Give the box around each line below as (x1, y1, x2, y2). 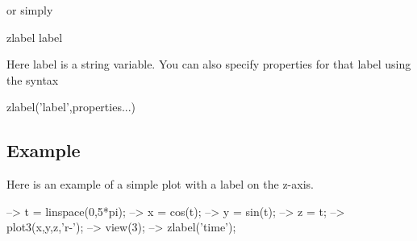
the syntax (6, 71, 59, 88)
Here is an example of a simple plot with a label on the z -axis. (6, 176, 314, 193)
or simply (6, 2, 53, 18)
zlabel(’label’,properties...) (6, 98, 136, 115)
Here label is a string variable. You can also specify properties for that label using (6, 56, 411, 73)
